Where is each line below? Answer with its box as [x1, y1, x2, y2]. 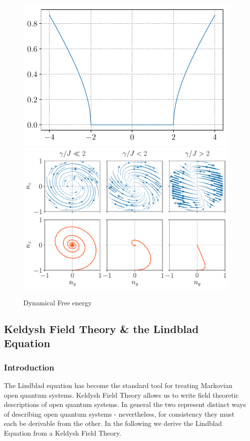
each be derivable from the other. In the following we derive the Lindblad [4, 418, 222, 428]
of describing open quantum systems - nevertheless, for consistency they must [4, 408, 234, 419]
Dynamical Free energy [23, 298, 92, 308]
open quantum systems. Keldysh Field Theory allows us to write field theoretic [4, 389, 239, 400]
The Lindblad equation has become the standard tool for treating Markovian [4, 380, 233, 390]
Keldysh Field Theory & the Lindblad [4, 321, 199, 336]
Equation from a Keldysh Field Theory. [4, 428, 121, 438]
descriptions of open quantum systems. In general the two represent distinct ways [4, 399, 246, 409]
